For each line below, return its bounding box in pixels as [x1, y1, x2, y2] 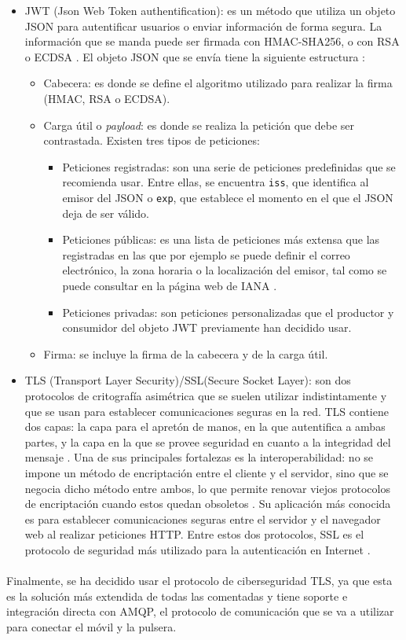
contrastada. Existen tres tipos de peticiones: [43, 132, 260, 149]
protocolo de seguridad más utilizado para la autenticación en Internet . [24, 541, 371, 557]
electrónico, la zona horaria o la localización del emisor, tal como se [62, 262, 387, 278]
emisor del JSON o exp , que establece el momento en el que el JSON [62, 189, 393, 205]
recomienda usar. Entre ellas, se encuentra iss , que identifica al [62, 174, 369, 190]
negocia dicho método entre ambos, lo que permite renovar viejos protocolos [24, 480, 390, 496]
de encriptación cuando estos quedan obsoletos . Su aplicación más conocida [24, 495, 391, 512]
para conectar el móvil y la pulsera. [6, 618, 177, 634]
